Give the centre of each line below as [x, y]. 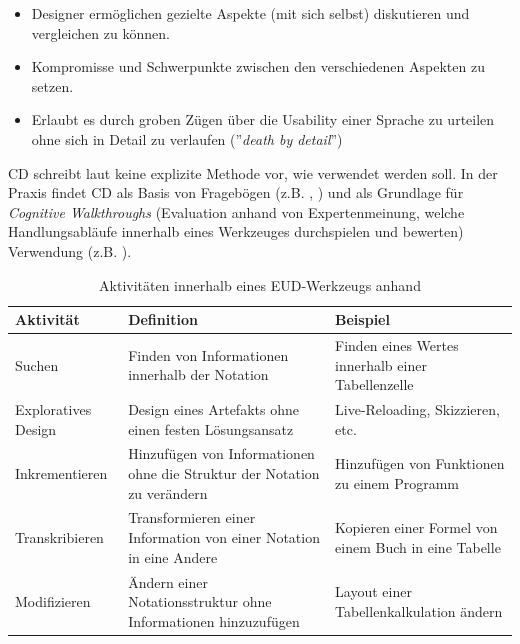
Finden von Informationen [208, 354]
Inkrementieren [61, 473]
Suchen [37, 364]
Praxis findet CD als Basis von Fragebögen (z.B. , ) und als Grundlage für [236, 192]
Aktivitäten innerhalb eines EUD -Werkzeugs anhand [260, 284]
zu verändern [168, 492]
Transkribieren [59, 537]
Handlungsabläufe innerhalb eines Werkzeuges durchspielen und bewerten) [236, 231]
